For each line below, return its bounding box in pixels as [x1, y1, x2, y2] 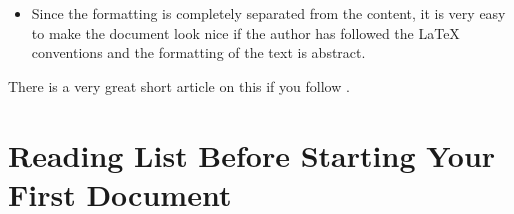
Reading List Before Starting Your [8, 134, 496, 175]
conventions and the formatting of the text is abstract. [31, 42, 366, 63]
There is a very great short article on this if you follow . [8, 75, 350, 96]
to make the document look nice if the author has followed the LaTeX [31, 22, 460, 43]
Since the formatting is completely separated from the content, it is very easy [31, 3, 506, 23]
